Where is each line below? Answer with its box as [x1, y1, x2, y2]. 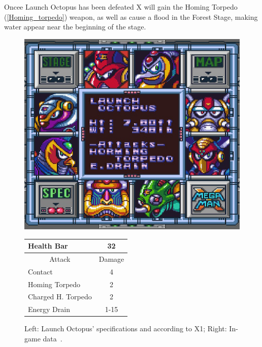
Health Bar [28, 240, 68, 251]
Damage [99, 253, 124, 264]
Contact [28, 266, 53, 276]
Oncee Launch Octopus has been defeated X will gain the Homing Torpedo [4, 2, 238, 12]
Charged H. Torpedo [28, 291, 92, 302]
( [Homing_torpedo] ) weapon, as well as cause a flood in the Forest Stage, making [4, 11, 258, 22]
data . [43, 333, 62, 343]
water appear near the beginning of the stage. [4, 21, 146, 32]
